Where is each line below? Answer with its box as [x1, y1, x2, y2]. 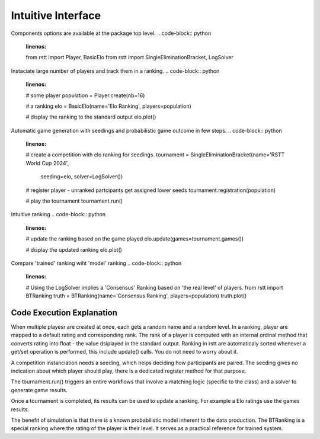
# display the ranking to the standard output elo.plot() [25, 113, 156, 121]
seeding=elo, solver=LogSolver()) [40, 173, 123, 180]
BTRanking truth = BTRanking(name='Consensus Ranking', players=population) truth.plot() [25, 292, 247, 299]
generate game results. [11, 386, 68, 393]
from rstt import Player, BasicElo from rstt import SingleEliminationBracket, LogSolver [25, 54, 233, 61]
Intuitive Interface [11, 9, 101, 22]
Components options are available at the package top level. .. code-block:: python [11, 30, 212, 37]
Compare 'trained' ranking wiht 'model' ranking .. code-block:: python [11, 259, 182, 267]
